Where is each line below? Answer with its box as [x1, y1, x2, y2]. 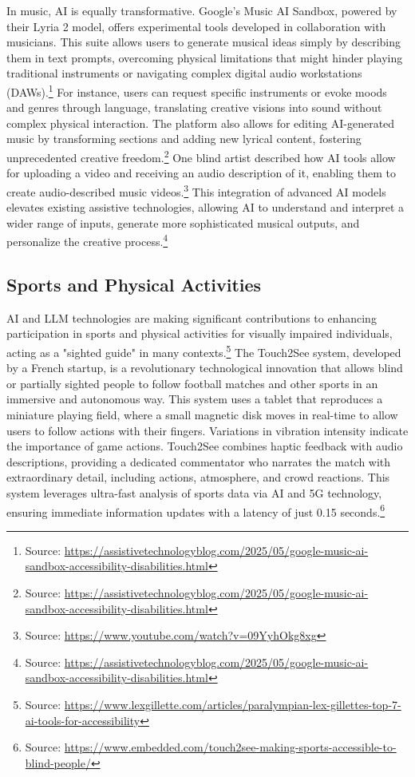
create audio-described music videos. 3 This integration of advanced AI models [6, 180, 386, 200]
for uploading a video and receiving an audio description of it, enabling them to [6, 165, 396, 181]
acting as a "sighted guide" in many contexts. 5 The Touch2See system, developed [6, 341, 401, 360]
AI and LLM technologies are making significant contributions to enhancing [6, 309, 377, 326]
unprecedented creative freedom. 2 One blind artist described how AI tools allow [6, 147, 396, 165]
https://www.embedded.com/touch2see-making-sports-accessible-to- [64, 739, 397, 755]
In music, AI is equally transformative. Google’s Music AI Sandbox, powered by [6, 2, 397, 18]
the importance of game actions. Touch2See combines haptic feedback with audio [6, 438, 403, 454]
